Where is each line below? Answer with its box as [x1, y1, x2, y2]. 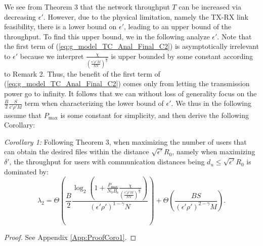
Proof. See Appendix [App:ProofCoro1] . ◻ [4, 231, 137, 242]
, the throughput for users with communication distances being [9, 156, 205, 167]
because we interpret [20, 50, 84, 61]
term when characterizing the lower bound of [24, 98, 164, 108]
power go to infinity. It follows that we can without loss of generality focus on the [4, 88, 257, 98]
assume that [4, 109, 42, 120]
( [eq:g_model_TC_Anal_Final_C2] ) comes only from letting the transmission [4, 78, 250, 89]
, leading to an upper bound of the [124, 21, 232, 32]
